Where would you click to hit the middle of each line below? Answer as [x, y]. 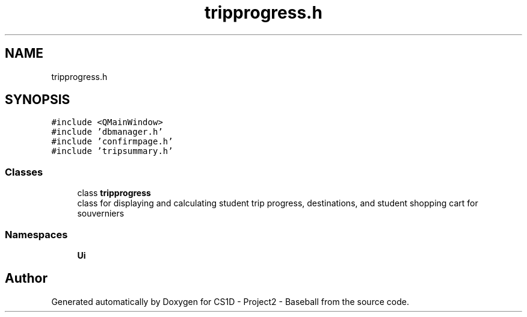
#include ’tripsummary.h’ [112, 151]
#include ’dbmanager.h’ [107, 132]
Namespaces [36, 234]
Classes [24, 172]
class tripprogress [114, 193]
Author [26, 279]
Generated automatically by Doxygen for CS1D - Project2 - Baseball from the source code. [230, 301]
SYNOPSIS [38, 100]
